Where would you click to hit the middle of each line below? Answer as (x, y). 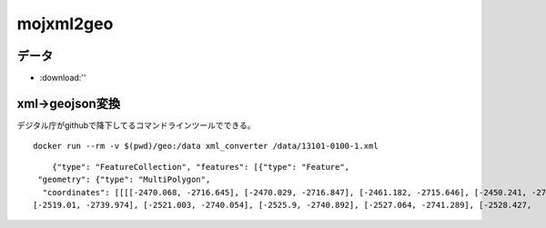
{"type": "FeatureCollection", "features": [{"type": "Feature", (201, 167)
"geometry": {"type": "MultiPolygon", (124, 180)
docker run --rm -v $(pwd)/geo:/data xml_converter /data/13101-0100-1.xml (206, 146)
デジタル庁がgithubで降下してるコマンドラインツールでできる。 (136, 125)
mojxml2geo (65, 24)
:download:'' (63, 78)
